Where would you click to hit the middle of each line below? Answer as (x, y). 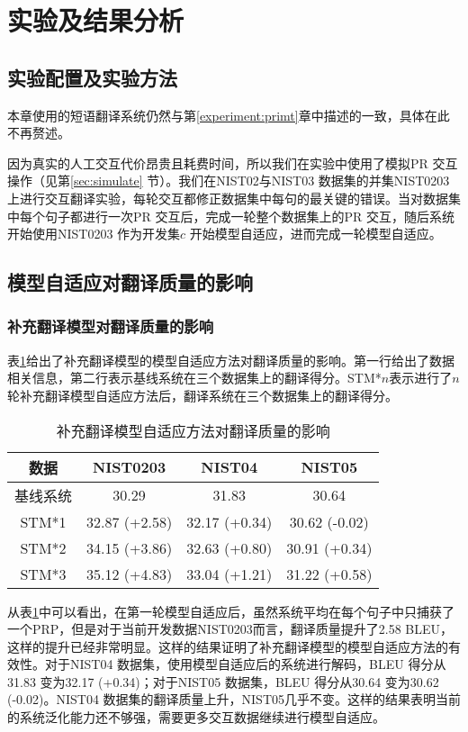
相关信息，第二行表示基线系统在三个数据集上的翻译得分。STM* (194, 378)
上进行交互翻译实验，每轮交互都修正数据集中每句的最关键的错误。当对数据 (228, 198)
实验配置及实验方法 (92, 77)
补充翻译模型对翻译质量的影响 (111, 326)
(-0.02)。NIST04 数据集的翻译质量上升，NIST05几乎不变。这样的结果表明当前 (234, 699)
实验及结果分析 (96, 20)
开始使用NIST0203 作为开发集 (94, 234)
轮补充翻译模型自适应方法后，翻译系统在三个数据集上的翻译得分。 (202, 395)
